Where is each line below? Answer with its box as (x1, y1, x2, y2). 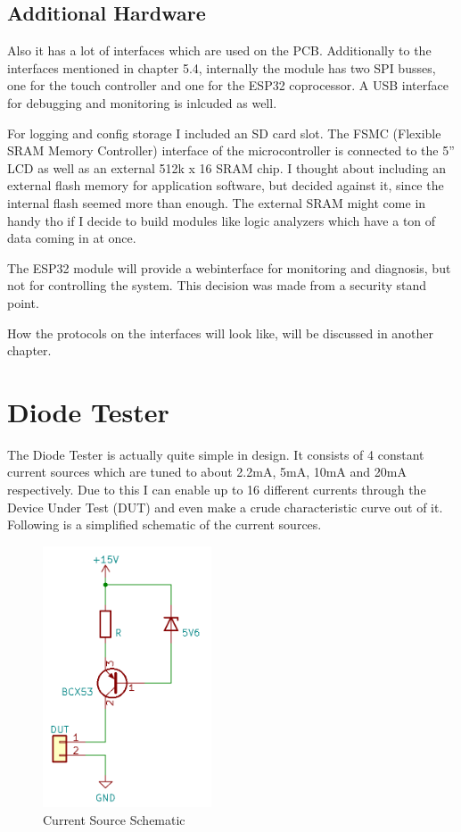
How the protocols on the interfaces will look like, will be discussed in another (7, 323, 434, 342)
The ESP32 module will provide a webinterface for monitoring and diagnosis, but (7, 258, 451, 277)
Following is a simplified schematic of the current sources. (7, 515, 322, 534)
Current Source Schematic (43, 810, 185, 828)
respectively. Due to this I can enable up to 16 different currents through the (7, 480, 426, 499)
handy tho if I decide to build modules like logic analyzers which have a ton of (7, 211, 436, 229)
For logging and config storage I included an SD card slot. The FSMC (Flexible (7, 123, 441, 142)
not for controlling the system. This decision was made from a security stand (7, 276, 427, 295)
